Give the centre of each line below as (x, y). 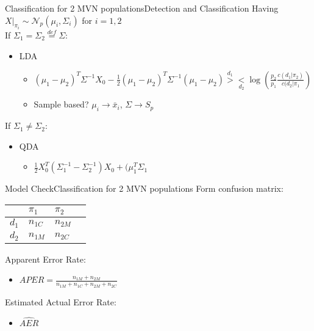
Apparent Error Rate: (45, 259)
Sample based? (61, 104)
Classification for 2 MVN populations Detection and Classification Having (142, 8)
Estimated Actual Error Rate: (61, 301)
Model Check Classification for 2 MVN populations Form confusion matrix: (144, 188)
